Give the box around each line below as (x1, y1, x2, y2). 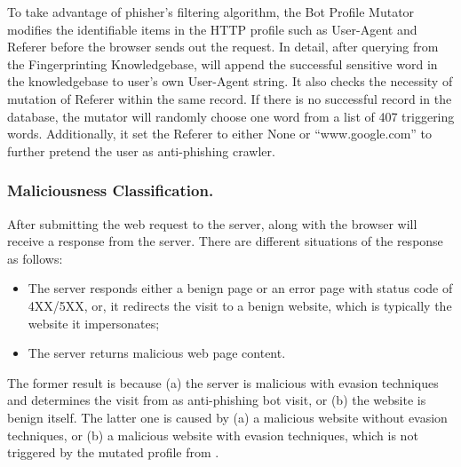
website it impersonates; (28, 313, 160, 332)
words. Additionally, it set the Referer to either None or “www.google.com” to (7, 124, 433, 143)
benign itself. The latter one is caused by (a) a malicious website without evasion (7, 408, 448, 426)
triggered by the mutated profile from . (7, 443, 219, 462)
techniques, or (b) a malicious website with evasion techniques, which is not (7, 425, 418, 444)
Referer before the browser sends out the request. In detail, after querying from (7, 37, 439, 56)
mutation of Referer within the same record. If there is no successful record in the (7, 89, 452, 107)
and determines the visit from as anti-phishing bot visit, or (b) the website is (7, 391, 426, 409)
